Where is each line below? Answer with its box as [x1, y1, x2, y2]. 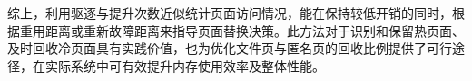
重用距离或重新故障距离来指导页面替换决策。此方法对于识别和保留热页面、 [19, 21, 465, 40]
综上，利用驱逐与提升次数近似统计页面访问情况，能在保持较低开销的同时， [7, 4, 452, 22]
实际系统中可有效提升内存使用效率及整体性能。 [44, 56, 325, 75]
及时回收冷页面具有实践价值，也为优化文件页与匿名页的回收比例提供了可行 [7, 39, 452, 58]
